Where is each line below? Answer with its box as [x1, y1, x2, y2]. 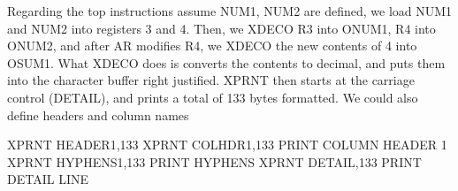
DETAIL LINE [7, 170, 88, 188]
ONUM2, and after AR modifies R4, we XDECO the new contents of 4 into [7, 36, 417, 55]
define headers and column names [7, 105, 189, 124]
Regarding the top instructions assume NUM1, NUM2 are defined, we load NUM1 [7, 2, 453, 19]
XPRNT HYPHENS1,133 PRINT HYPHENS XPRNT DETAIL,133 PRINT [7, 152, 422, 171]
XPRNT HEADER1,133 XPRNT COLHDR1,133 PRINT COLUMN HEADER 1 [7, 135, 447, 154]
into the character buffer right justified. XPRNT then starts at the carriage [7, 71, 415, 89]
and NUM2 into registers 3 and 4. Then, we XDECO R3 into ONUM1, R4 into [7, 19, 436, 37]
